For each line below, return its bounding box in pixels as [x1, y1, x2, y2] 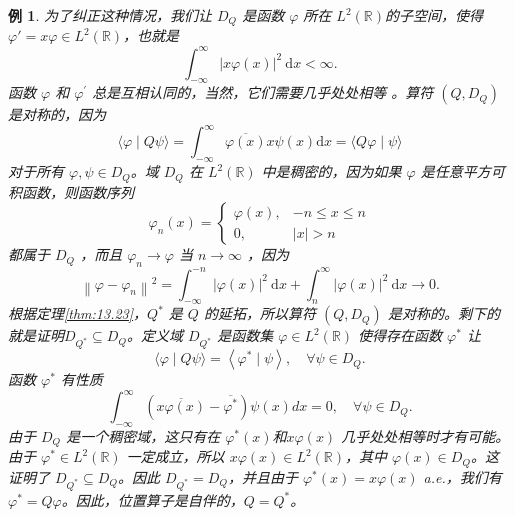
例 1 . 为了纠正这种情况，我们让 [8, 5, 212, 25]
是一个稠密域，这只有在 [66, 426, 221, 447]
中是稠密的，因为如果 [261, 161, 402, 182]
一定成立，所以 [126, 446, 225, 467]
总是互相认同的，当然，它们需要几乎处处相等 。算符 [92, 82, 434, 103]
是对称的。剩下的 [387, 303, 500, 324]
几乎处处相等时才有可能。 [341, 426, 510, 447]
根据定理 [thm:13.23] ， [8, 303, 148, 324]
